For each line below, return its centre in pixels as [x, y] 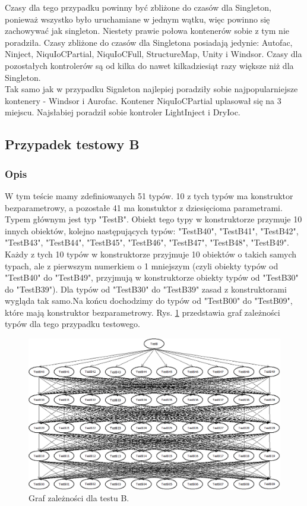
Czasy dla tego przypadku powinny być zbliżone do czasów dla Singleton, [138, 7]
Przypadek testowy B [72, 144]
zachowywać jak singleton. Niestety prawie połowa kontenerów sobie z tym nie [147, 31]
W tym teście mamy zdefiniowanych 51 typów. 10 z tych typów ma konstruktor [149, 195]
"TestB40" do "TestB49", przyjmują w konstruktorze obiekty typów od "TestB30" [152, 277]
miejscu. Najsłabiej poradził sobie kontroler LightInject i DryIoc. [123, 112]
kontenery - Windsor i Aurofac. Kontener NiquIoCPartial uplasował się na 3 [143, 100]
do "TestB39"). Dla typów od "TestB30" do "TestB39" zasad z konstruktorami [146, 289]
